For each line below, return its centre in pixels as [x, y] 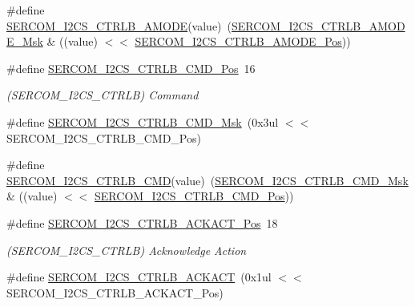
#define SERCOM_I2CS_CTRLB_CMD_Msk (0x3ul [143, 121]
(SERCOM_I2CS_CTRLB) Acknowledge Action [127, 250]
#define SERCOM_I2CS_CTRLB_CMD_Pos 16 [131, 68]
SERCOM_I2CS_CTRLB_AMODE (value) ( [119, 25]
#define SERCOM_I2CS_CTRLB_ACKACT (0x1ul [139, 277]
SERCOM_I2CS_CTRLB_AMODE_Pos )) [243, 41]
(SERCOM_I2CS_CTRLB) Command [103, 95]
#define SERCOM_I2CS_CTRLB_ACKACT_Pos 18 [142, 222]
